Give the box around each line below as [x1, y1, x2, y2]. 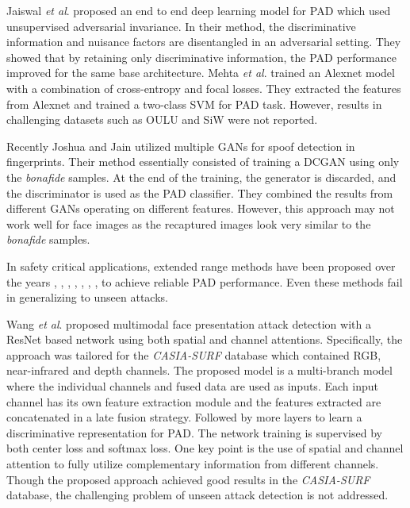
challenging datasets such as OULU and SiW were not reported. [6, 111, 318, 128]
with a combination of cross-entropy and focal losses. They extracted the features [6, 79, 401, 96]
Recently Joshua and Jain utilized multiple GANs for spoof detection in [6, 137, 355, 154]
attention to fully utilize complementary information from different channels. [6, 456, 379, 472]
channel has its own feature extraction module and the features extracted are [6, 393, 381, 410]
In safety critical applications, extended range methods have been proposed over [6, 257, 396, 274]
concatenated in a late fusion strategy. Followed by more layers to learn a [6, 409, 362, 425]
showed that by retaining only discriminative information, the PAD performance [6, 48, 397, 65]
